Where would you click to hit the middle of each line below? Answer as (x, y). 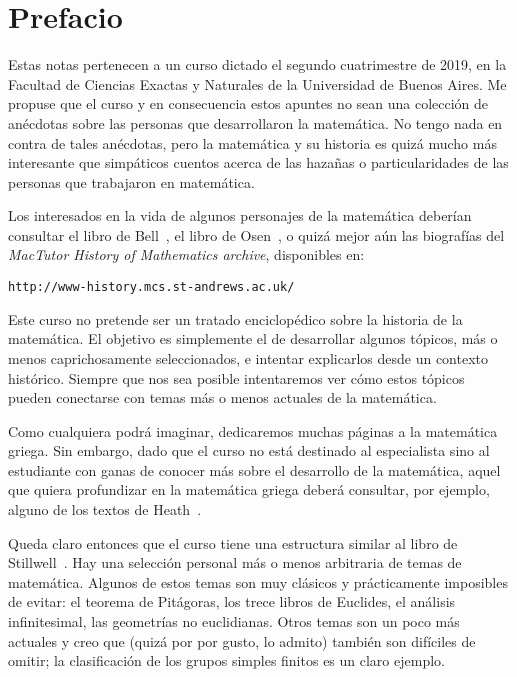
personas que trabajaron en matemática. (131, 181)
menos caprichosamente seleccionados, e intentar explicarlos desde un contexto (248, 357)
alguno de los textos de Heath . (105, 509)
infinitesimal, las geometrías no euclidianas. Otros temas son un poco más (234, 621)
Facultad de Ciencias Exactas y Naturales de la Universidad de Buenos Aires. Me (257, 83)
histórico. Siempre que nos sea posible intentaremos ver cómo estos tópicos (236, 377)
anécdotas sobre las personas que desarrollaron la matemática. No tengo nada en (255, 122)
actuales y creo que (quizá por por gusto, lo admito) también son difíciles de (242, 640)
